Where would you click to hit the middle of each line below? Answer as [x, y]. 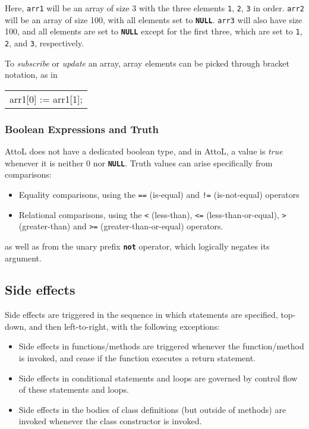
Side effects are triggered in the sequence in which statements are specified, [141, 315]
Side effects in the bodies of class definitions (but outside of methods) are [152, 409]
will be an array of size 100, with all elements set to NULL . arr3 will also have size [154, 19]
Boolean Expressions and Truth [82, 129]
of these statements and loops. [74, 389]
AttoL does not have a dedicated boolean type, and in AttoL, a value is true [144, 151]
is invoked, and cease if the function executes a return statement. [137, 358]
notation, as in [31, 75]
